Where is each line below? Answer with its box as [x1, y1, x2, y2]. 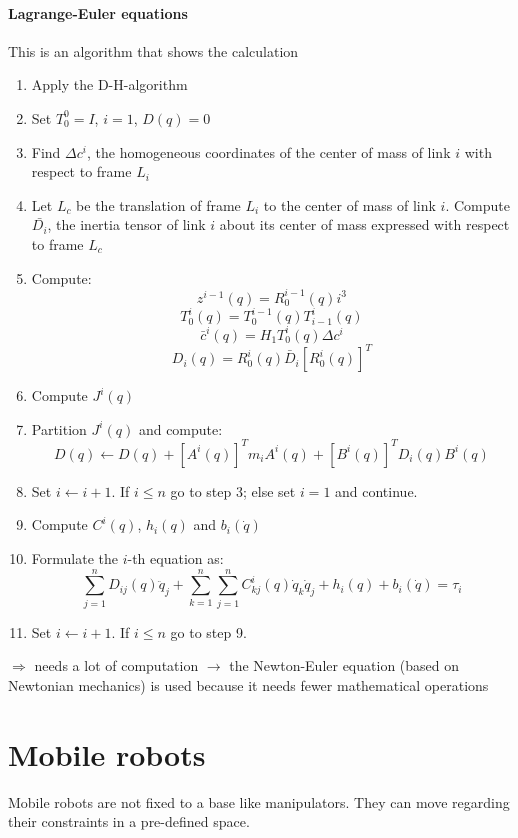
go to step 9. [170, 621, 247, 642]
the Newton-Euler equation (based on [229, 655, 460, 676]
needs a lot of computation [34, 655, 199, 676]
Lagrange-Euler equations [8, 2, 188, 23]
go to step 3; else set [170, 480, 296, 501]
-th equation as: [127, 548, 224, 569]
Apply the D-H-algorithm [31, 74, 188, 95]
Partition [31, 418, 87, 439]
